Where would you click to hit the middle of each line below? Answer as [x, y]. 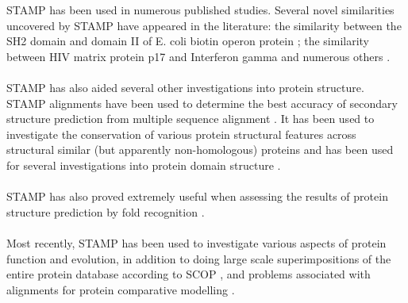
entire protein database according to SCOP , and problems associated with [189, 274]
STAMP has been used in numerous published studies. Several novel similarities [200, 10]
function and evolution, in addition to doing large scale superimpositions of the [199, 258]
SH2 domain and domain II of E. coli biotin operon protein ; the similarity [188, 41]
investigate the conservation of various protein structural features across [181, 134]
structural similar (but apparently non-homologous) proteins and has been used [200, 150]
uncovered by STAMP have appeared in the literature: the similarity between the [204, 25]
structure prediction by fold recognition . [106, 211]
